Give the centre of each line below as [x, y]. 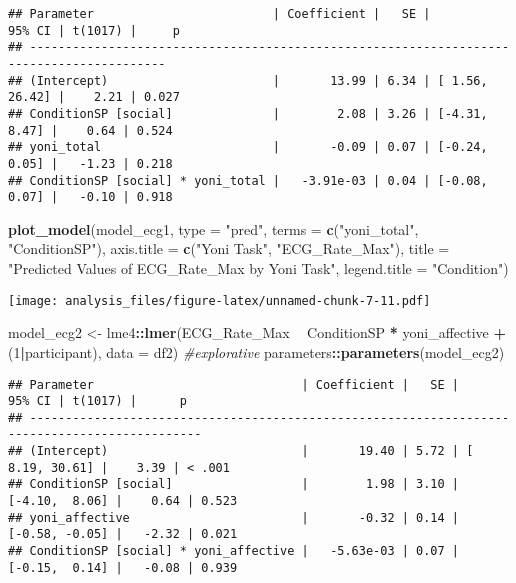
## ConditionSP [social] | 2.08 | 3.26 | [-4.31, [248, 113]
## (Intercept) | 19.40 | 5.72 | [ [241, 451]
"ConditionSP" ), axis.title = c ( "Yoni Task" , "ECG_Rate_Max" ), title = [229, 248]
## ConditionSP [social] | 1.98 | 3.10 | [234, 484]
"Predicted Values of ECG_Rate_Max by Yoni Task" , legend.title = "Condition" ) [258, 268]
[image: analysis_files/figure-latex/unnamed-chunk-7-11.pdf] [219, 300]
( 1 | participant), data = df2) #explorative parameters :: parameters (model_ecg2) [256, 351]
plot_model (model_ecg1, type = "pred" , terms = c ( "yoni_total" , [213, 228]
